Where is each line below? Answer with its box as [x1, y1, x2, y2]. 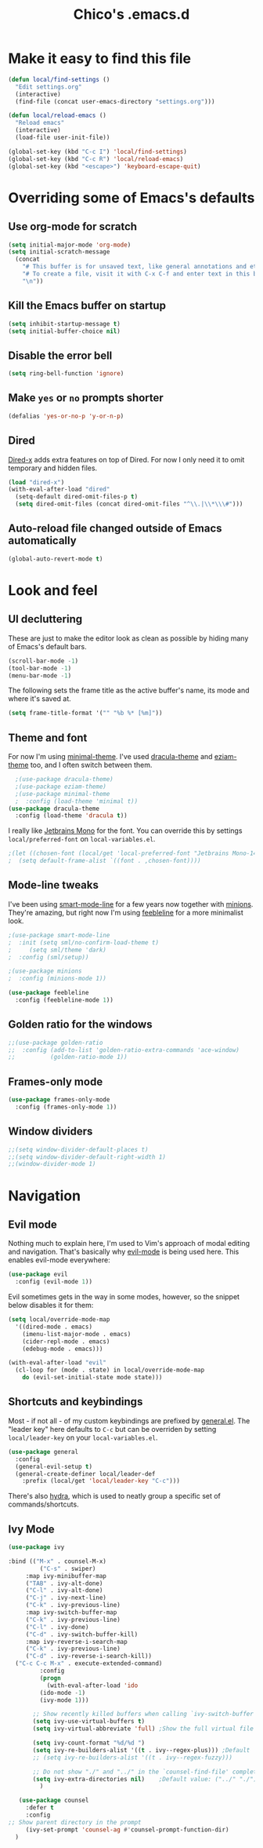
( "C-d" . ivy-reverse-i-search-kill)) [25, 1653, 153, 1660]
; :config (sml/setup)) [8, 953, 89, 961]
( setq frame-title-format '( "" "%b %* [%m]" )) [8, 709, 163, 718]
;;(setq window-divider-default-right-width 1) [8, 1152, 167, 1161]
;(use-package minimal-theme [15, 790, 110, 798]
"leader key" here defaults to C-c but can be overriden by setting [8, 1424, 217, 1433]
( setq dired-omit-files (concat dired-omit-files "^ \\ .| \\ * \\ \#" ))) [15, 500, 243, 508]
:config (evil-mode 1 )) [15, 1278, 92, 1286]
